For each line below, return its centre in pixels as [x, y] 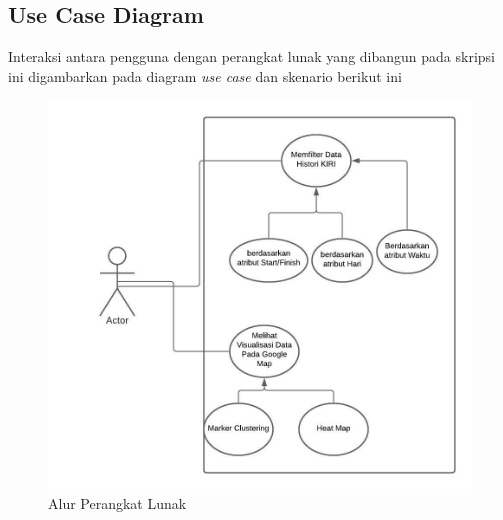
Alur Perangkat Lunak [117, 503]
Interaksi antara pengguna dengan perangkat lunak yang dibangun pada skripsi [251, 56]
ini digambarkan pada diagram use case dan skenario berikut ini [205, 75]
